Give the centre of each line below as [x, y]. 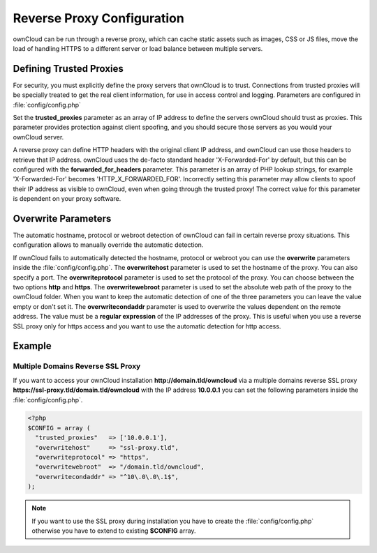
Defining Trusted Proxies [68, 69]
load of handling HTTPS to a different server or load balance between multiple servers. [138, 48]
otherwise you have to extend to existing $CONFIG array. [114, 531]
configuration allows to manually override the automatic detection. [108, 245]
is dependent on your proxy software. [67, 199]
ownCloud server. [38, 137]
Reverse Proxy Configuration [98, 18]
